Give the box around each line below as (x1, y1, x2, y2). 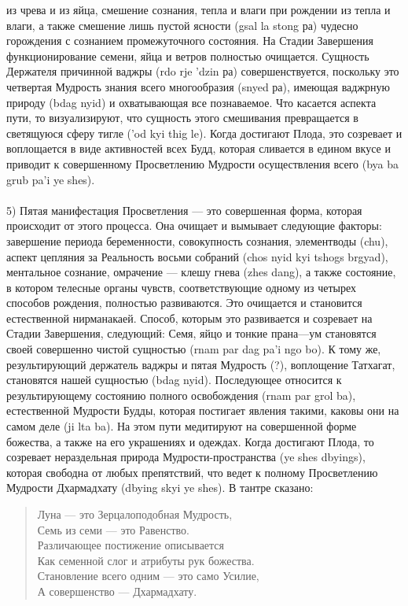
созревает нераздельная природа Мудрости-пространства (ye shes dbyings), (6, 449, 366, 465)
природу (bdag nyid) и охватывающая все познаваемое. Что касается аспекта (6, 94, 377, 110)
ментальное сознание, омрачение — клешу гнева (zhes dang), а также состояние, (6, 264, 396, 280)
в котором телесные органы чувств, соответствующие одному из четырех (6, 279, 357, 295)
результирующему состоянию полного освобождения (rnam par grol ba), (6, 386, 356, 403)
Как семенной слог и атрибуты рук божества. (37, 552, 255, 568)
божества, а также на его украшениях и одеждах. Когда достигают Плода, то (6, 433, 374, 449)
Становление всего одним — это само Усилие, (37, 567, 259, 584)
